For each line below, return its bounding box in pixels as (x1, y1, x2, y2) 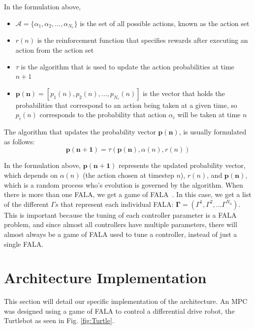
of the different (4, 198, 49, 209)
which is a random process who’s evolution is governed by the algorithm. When (4, 179, 243, 190)
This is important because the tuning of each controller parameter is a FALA (4, 209, 237, 220)
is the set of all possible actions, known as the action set (80, 18, 250, 28)
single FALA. (4, 238, 44, 249)
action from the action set (15, 45, 94, 55)
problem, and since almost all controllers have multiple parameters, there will (4, 219, 237, 230)
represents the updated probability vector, (118, 160, 246, 170)
